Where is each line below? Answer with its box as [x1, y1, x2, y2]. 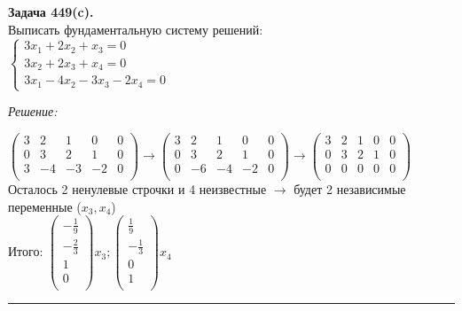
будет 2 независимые [294, 179, 406, 198]
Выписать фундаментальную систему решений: [8, 19, 263, 38]
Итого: [8, 242, 43, 260]
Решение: [8, 102, 58, 121]
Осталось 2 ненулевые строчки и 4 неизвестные [8, 179, 267, 198]
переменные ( [8, 197, 82, 215]
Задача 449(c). [8, 3, 94, 20]
